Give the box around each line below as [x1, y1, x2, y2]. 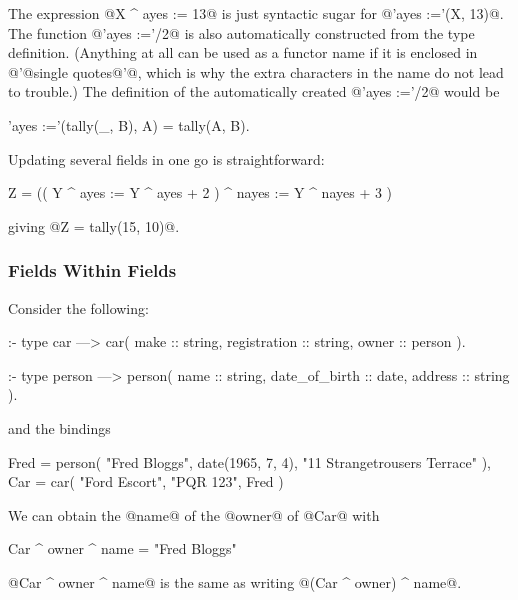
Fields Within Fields [8, 258, 177, 283]
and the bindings [8, 417, 111, 438]
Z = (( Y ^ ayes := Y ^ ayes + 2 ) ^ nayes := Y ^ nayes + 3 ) [8, 182, 393, 203]
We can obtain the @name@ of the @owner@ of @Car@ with [8, 504, 380, 525]
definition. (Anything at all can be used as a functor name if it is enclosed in [8, 42, 478, 63]
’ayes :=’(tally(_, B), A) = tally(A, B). [8, 114, 250, 135]
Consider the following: [8, 297, 149, 318]
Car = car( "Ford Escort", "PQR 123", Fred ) [8, 471, 284, 492]
